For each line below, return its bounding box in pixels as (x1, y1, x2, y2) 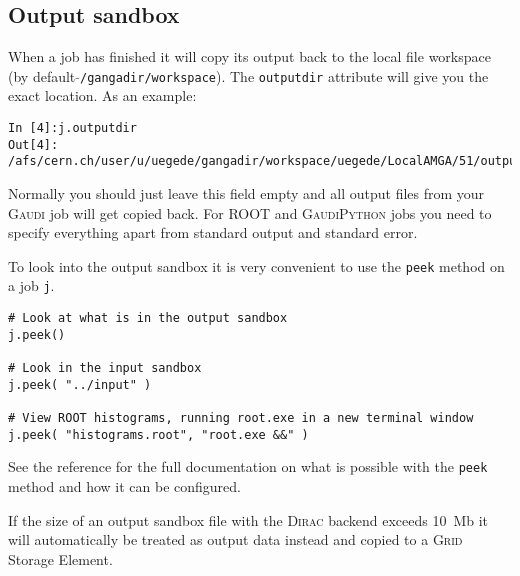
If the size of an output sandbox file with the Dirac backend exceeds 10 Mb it (8, 509, 489, 530)
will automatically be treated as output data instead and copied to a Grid (8, 529, 463, 550)
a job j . (8, 275, 55, 296)
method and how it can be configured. (8, 476, 242, 497)
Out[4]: (8, 137, 59, 152)
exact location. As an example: (8, 85, 197, 106)
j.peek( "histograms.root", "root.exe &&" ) (8, 427, 309, 442)
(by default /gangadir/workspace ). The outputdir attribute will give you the (8, 65, 489, 86)
